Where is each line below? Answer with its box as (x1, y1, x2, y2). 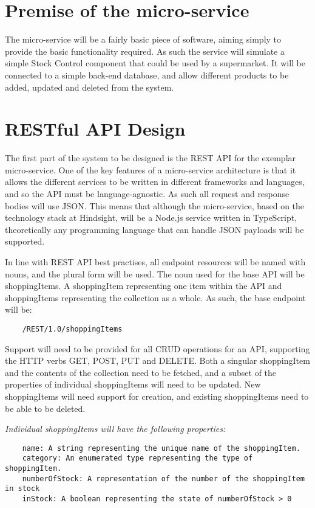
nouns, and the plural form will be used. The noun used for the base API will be (5, 267, 305, 280)
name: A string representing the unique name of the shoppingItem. (22, 444, 300, 453)
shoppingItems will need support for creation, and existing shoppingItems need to (5, 389, 309, 402)
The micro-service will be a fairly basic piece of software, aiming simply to (5, 33, 282, 46)
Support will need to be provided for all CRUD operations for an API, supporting (5, 342, 310, 355)
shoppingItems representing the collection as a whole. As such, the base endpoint (5, 291, 307, 304)
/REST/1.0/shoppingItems (22, 324, 123, 333)
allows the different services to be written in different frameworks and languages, (5, 175, 305, 188)
